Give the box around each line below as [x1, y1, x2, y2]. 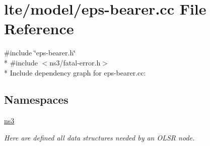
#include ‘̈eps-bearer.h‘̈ [4, 47, 76, 58]
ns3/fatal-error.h [49, 57, 101, 67]
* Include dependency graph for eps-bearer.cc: [4, 67, 146, 78]
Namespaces [4, 92, 68, 107]
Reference [4, 18, 74, 39]
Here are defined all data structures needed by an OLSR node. [4, 132, 195, 142]
